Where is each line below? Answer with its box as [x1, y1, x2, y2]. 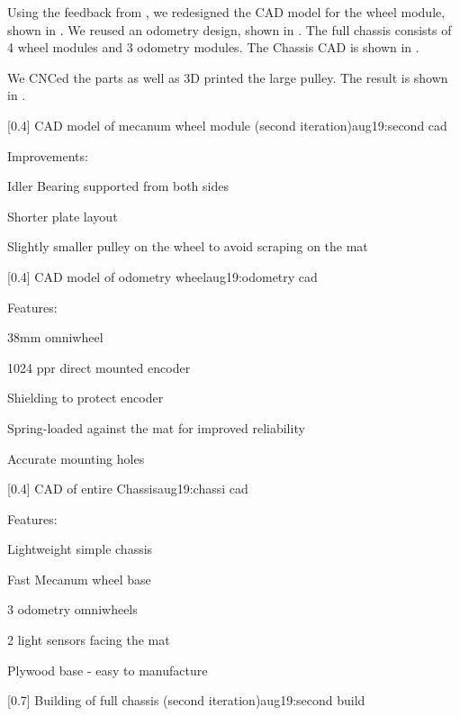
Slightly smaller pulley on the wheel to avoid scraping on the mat [7, 237, 368, 256]
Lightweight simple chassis [7, 539, 153, 558]
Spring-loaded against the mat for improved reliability [7, 418, 305, 437]
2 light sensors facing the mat [7, 630, 170, 649]
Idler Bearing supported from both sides [7, 177, 229, 195]
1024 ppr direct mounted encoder [7, 358, 191, 376]
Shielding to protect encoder [7, 388, 164, 407]
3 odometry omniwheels [7, 600, 138, 619]
